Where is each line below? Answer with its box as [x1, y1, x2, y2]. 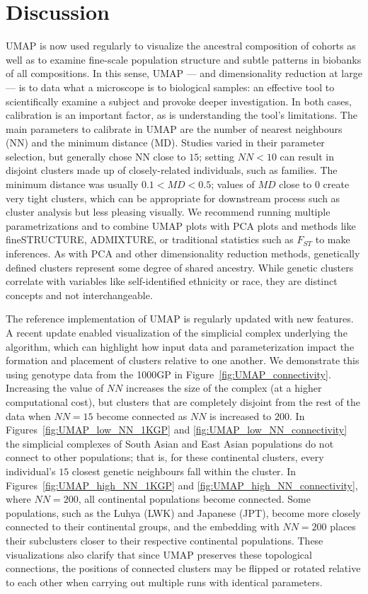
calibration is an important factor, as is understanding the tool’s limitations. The [6, 107, 357, 122]
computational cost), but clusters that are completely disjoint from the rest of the [6, 394, 361, 409]
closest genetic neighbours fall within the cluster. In [71, 463, 296, 478]
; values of [211, 177, 255, 192]
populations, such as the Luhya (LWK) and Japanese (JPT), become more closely [6, 505, 361, 520]
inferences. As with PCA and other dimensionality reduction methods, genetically [6, 246, 360, 261]
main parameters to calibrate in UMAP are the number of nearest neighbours [6, 121, 343, 136]
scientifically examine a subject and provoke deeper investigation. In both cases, [6, 93, 352, 108]
